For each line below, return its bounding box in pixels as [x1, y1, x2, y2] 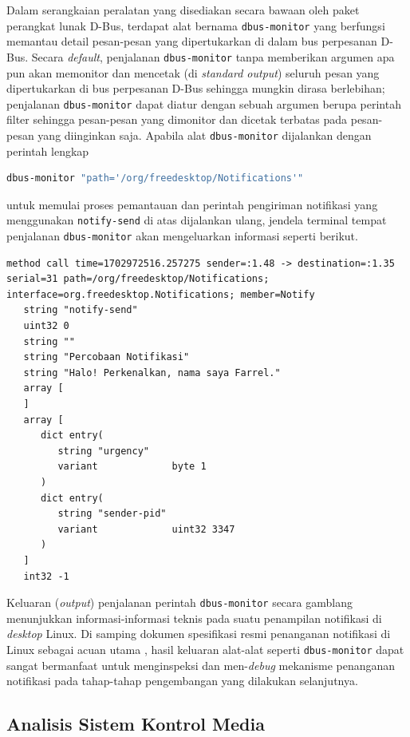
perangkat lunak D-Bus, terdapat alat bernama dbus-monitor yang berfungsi [6, 17, 385, 34]
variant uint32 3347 [57, 523, 235, 535]
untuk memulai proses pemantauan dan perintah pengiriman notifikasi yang [6, 196, 378, 212]
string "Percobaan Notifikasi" [23, 351, 190, 363]
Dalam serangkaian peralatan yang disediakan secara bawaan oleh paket [6, 2, 360, 18]
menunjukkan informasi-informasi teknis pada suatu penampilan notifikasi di [6, 609, 382, 626]
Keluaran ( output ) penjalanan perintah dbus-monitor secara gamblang [6, 594, 353, 611]
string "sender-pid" [57, 508, 167, 520]
